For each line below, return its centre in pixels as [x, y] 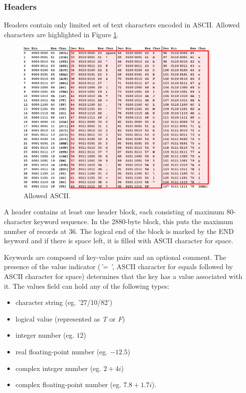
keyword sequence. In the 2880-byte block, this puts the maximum [134, 221]
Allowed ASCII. [47, 195]
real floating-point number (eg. [61, 351]
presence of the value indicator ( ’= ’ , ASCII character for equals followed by [119, 266]
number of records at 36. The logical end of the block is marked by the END [119, 231]
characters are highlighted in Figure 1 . [61, 34]
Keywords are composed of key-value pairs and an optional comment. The [115, 257]
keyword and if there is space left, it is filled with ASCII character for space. [119, 241]
